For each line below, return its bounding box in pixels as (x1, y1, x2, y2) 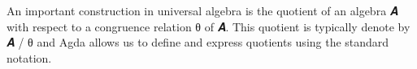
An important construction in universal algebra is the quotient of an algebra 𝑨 (7, 2, 398, 18)
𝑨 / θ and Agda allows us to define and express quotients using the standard (7, 34, 389, 51)
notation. (7, 49, 52, 66)
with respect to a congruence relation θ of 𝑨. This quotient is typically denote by (7, 18, 410, 34)
